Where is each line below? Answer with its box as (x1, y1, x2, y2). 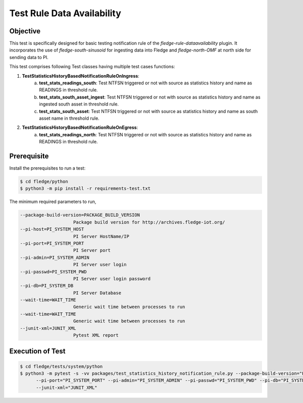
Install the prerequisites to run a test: (9, 165, 86, 171)
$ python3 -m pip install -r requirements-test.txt (20, 186, 151, 191)
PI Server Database (73, 290, 121, 295)
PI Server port (73, 247, 111, 254)
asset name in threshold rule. (39, 115, 99, 121)
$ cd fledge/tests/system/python (20, 364, 103, 369)
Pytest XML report (73, 332, 119, 338)
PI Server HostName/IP (73, 233, 130, 239)
